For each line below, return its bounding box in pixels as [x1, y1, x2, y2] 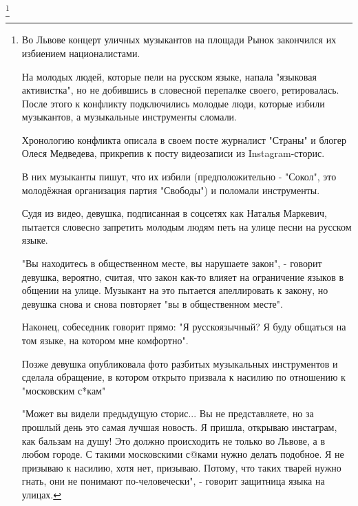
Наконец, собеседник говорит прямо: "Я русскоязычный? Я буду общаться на [21, 319, 346, 334]
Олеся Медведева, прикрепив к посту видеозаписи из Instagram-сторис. [21, 146, 325, 160]
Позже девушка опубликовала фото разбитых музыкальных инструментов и [21, 356, 338, 370]
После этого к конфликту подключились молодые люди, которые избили [21, 96, 325, 110]
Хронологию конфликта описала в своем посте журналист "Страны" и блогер [21, 132, 346, 147]
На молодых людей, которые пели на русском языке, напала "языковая [21, 69, 317, 83]
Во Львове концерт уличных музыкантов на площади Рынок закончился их [21, 32, 337, 47]
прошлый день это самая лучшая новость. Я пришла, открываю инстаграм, [21, 419, 337, 434]
